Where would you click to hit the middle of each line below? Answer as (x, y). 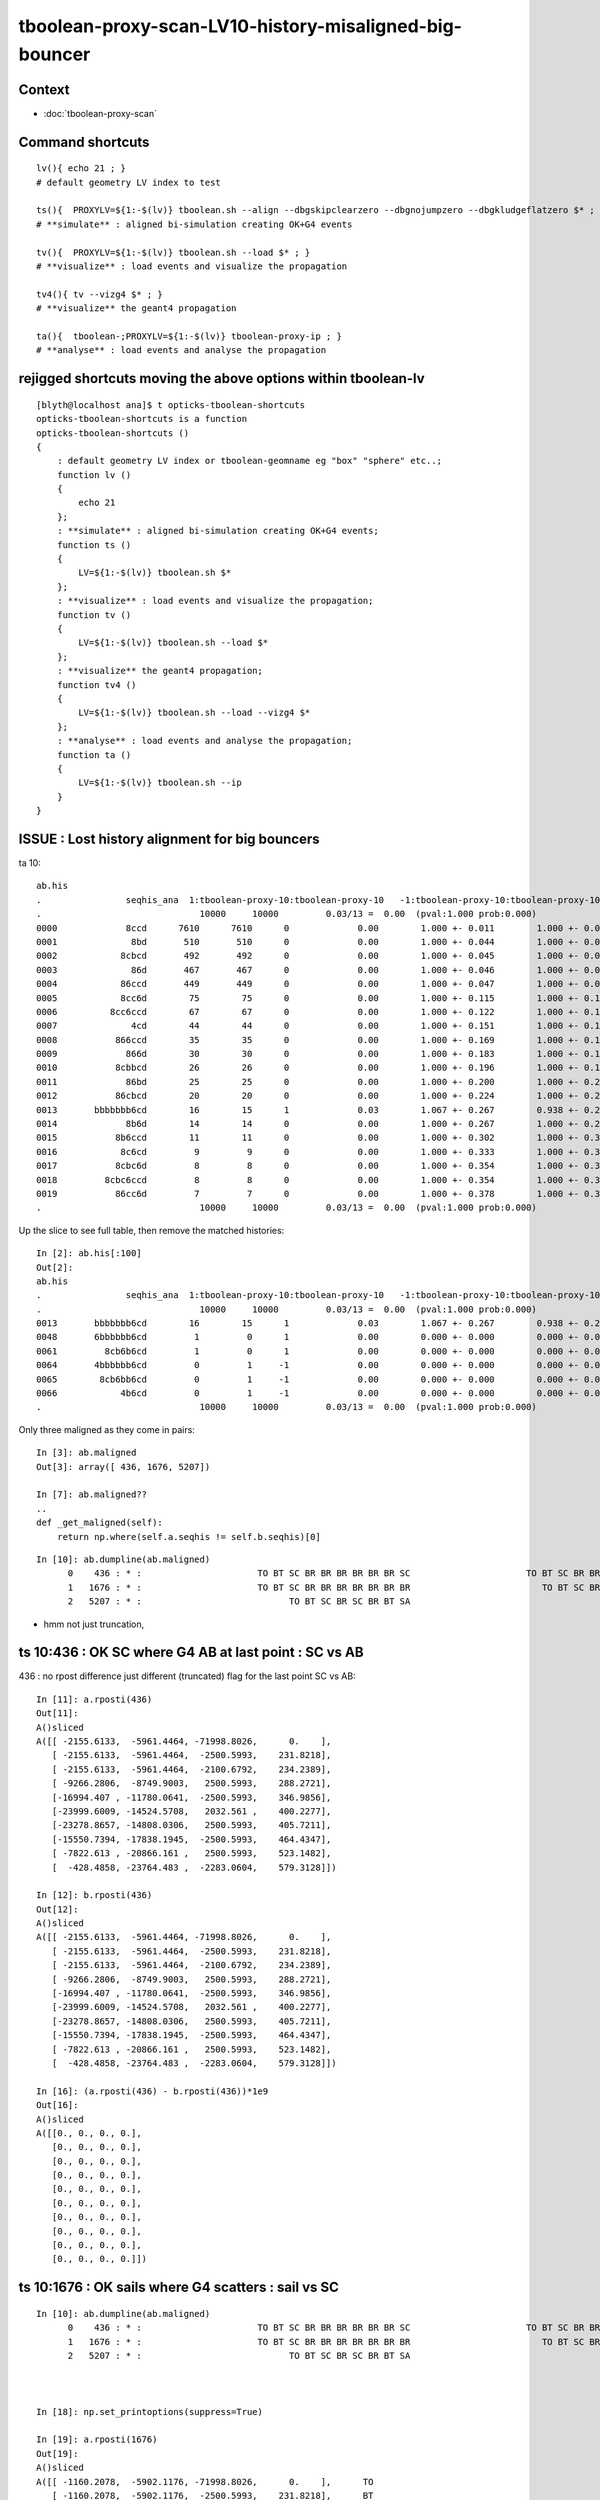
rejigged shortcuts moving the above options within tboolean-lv (221, 378)
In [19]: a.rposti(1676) (97, 2439)
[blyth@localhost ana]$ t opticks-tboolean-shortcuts (170, 404)
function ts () (94, 544)
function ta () (94, 754)
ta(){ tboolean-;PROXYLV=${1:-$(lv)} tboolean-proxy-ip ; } (189, 336)
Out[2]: (55, 1267)
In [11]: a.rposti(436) (94, 1699)
